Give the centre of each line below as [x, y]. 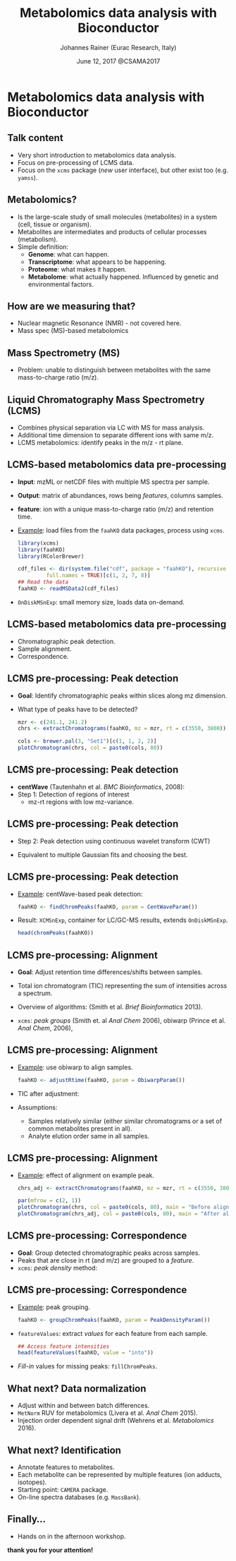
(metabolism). [38, 239]
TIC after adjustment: [48, 1093]
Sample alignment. [44, 649]
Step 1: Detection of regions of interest [73, 794]
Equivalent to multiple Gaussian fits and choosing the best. [103, 854]
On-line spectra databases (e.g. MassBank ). [79, 1497]
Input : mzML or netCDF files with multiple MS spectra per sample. [113, 482]
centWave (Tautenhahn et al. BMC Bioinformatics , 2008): [101, 786]
